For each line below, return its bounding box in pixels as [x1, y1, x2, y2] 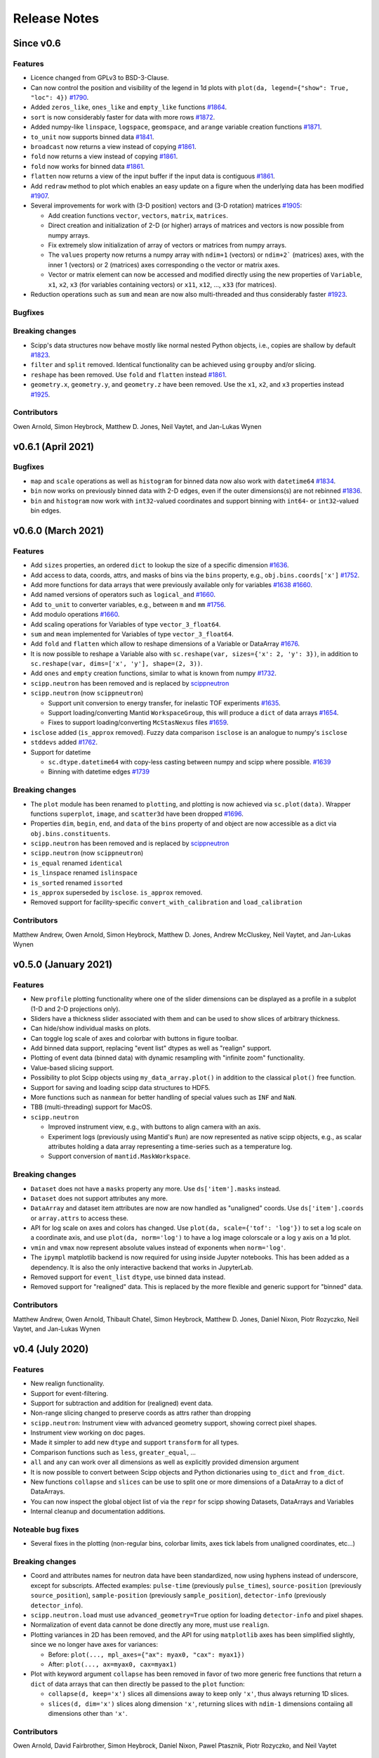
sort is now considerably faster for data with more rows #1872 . [30, 113, 215, 121]
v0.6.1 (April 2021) [13, 440, 95, 453]
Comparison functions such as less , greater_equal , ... [30, 1448, 197, 1456]
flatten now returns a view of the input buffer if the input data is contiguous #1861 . [30, 172, 275, 181]
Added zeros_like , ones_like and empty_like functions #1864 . [30, 103, 227, 112]
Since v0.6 [13, 37, 61, 49]
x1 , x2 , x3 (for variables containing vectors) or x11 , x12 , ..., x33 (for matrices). [48, 280, 277, 288]
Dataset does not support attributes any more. [30, 1194, 168, 1202]
